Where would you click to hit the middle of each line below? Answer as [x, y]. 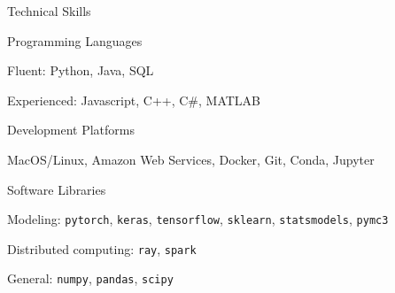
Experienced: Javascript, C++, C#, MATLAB [134, 100]
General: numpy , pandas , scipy [90, 278]
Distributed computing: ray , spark [102, 248]
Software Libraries [57, 189]
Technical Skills [49, 11]
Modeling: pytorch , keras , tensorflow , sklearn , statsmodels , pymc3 [198, 219]
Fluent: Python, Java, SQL [81, 70]
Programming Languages [75, 40]
